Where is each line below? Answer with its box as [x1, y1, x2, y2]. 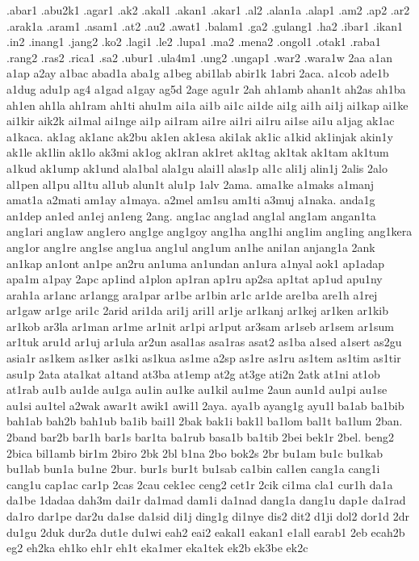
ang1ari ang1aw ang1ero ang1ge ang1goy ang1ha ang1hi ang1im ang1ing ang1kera [6, 223, 413, 240]
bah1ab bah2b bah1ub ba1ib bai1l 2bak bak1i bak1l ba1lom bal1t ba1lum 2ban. [6, 412, 403, 429]
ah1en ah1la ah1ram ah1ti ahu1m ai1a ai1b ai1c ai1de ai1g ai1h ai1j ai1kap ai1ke [6, 96, 409, 113]
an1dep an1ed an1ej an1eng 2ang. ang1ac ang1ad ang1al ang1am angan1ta [6, 207, 376, 224]
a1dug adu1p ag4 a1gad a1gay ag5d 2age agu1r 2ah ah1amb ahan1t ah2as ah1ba [6, 80, 406, 97]
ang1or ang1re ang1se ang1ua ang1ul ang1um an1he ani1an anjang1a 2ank [6, 238, 375, 255]
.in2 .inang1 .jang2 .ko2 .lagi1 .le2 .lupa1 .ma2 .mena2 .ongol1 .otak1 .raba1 [6, 33, 381, 50]
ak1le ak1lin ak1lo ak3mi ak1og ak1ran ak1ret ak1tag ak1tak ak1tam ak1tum [6, 144, 389, 161]
